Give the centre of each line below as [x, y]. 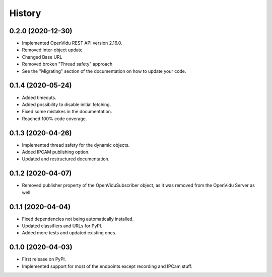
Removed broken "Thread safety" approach [67, 64]
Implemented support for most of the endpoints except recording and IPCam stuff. [107, 266]
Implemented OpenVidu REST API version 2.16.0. [72, 43]
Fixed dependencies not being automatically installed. [78, 219]
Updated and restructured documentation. [66, 159]
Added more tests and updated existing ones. [69, 233]
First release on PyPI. [44, 259]
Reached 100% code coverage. [54, 119]
